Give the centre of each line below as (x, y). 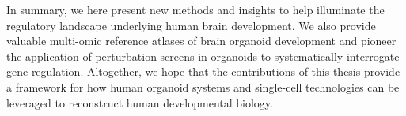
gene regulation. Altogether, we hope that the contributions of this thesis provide (203, 71)
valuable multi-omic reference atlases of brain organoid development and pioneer (201, 41)
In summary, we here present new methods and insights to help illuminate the (195, 9)
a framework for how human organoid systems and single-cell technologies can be (203, 86)
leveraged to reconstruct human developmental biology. (140, 102)
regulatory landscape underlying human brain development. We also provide (191, 25)
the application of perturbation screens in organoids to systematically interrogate (203, 56)
